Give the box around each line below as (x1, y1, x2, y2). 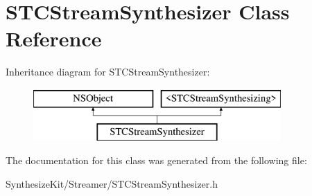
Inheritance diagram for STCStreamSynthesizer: (6, 64, 210, 79)
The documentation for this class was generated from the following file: (6, 153, 307, 168)
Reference (6, 24, 102, 53)
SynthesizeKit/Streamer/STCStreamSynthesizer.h (6, 176, 218, 190)
